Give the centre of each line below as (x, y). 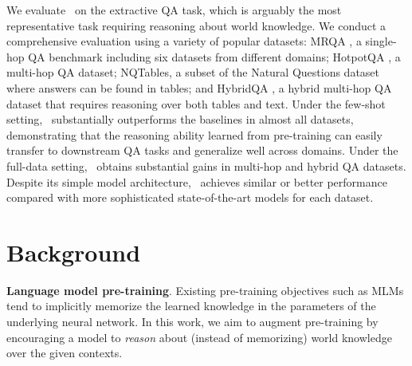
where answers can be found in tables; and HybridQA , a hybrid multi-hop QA (199, 87)
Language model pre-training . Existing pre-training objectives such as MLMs (205, 290)
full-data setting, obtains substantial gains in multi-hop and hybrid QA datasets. (206, 165)
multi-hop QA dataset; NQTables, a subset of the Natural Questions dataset (193, 72)
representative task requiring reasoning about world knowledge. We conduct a (196, 25)
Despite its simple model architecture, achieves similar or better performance (197, 181)
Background (74, 252)
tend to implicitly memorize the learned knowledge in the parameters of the (191, 306)
